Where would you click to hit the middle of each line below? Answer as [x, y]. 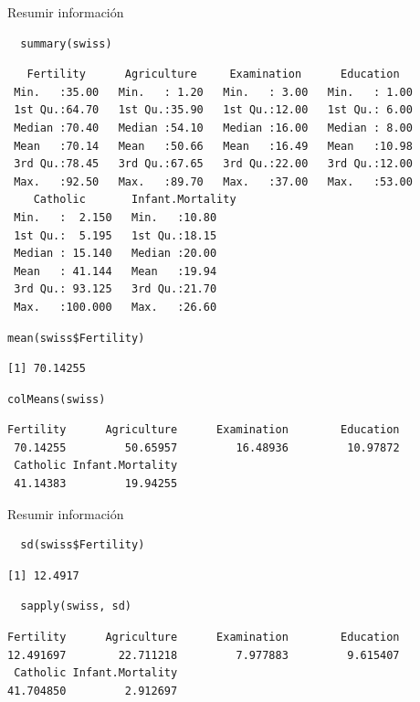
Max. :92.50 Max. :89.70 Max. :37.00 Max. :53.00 [213, 181]
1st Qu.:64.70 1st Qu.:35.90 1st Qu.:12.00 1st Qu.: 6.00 [213, 110]
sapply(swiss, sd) [76, 606]
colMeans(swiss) [57, 399]
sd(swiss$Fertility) [83, 545]
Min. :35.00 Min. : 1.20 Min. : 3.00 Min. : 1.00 [213, 92]
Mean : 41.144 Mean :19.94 [115, 271]
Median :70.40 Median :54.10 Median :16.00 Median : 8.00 [213, 128]
